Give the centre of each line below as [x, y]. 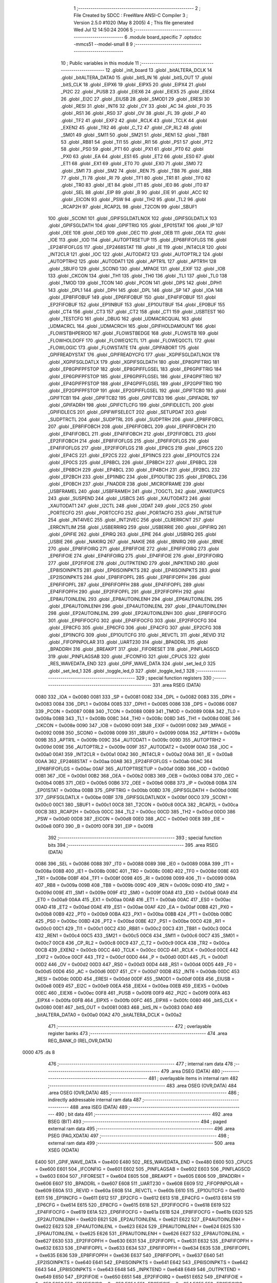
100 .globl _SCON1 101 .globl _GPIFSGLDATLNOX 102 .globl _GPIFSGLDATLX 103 [133, 218]
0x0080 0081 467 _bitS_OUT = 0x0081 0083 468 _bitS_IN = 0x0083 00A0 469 [119, 1007]
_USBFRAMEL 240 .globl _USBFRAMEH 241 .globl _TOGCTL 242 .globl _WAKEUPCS [136, 491]
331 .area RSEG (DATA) [176, 685]
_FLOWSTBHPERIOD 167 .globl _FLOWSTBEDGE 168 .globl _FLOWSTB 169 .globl [133, 333]
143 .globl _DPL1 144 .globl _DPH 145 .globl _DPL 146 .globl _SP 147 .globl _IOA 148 [135, 290]
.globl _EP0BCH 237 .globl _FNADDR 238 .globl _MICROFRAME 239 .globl [126, 484]
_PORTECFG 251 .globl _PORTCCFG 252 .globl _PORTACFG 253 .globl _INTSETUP [135, 513]
